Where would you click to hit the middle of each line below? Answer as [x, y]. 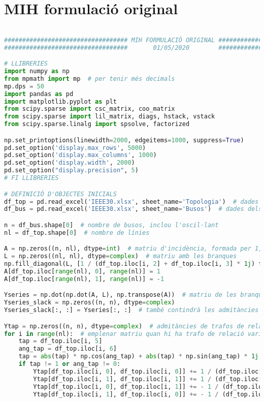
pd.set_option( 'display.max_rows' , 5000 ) [75, 148]
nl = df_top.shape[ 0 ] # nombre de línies [77, 233]
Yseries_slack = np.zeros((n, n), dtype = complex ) [90, 303]
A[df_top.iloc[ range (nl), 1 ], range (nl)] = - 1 [84, 279]
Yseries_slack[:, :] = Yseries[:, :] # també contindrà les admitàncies [131, 310]
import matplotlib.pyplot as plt [60, 101]
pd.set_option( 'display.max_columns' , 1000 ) [80, 155]
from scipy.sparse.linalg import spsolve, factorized [97, 124]
